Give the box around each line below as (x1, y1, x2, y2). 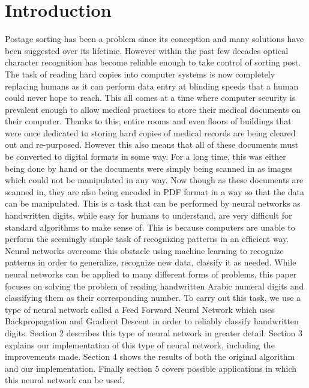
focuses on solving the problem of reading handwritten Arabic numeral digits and (5, 279, 304, 292)
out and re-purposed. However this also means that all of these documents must (5, 138, 299, 151)
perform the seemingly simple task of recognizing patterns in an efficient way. (5, 232, 289, 245)
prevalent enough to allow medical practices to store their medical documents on (5, 103, 301, 115)
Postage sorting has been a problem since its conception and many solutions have (5, 32, 304, 45)
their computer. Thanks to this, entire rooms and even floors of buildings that (5, 115, 292, 127)
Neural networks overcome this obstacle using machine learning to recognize (5, 244, 284, 256)
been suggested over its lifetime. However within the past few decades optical (5, 44, 289, 56)
